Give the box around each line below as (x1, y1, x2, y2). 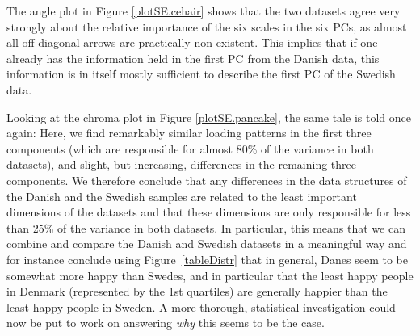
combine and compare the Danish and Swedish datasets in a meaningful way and (6, 235, 407, 252)
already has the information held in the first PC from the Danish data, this (6, 49, 380, 66)
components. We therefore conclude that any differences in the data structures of (6, 171, 407, 188)
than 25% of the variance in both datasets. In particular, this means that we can (6, 219, 405, 236)
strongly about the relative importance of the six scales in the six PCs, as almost (6, 18, 407, 35)
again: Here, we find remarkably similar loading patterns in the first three (6, 124, 372, 141)
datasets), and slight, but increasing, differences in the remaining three (6, 156, 356, 173)
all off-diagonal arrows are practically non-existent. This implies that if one (6, 34, 378, 51)
